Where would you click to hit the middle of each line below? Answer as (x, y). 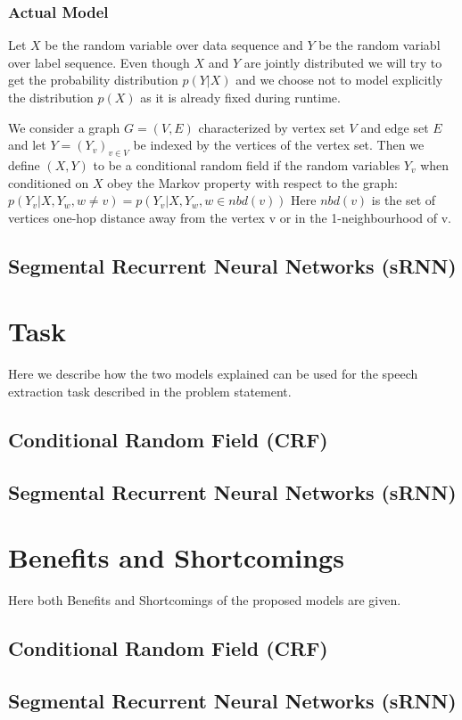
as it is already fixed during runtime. (240, 97)
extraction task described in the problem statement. (150, 391)
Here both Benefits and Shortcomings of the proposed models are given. (205, 600)
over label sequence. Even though (99, 62)
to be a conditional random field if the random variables (247, 164)
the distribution (51, 97)
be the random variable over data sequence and (174, 45)
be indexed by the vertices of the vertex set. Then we (279, 145)
